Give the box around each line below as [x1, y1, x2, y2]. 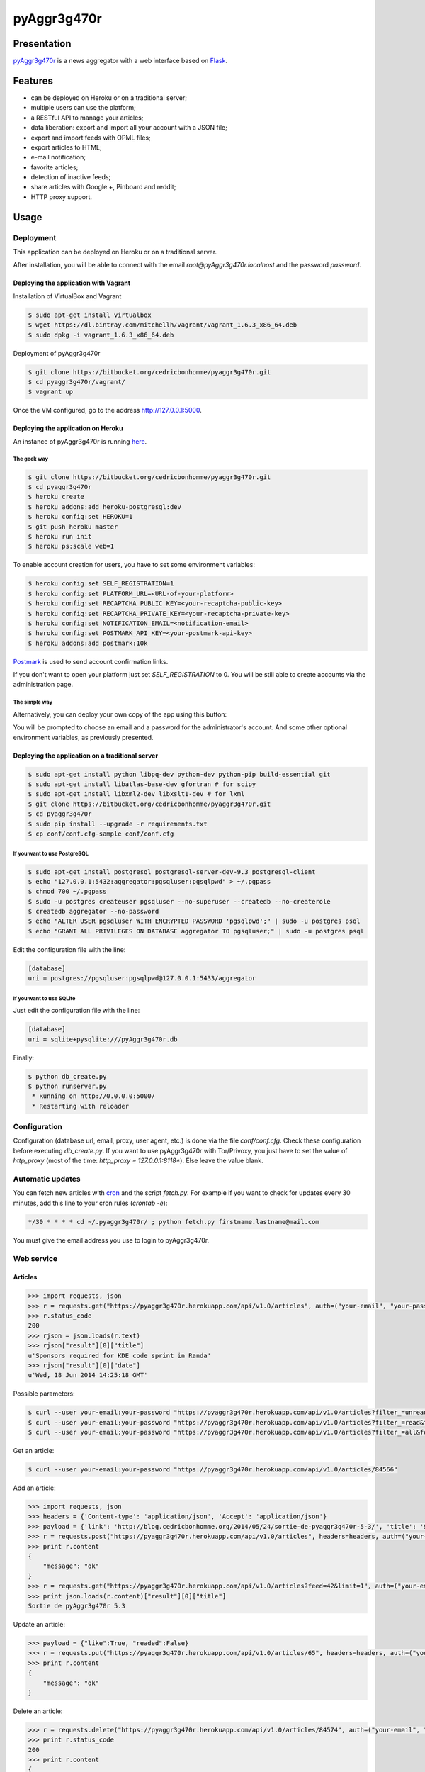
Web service [13, 1253, 58, 1263]
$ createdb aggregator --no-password [28, 907, 159, 916]
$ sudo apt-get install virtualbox [28, 310, 152, 319]
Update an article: [13, 1620, 65, 1628]
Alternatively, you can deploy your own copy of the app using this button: [13, 710, 227, 719]
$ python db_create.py [28, 1072, 107, 1080]
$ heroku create [28, 493, 85, 501]
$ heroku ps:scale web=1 [28, 542, 115, 551]
